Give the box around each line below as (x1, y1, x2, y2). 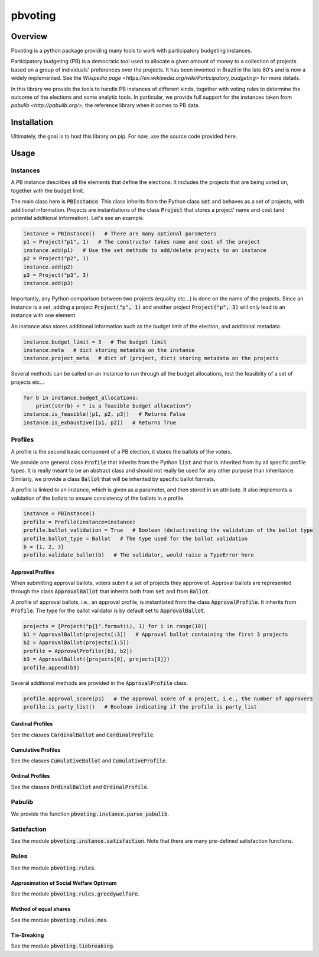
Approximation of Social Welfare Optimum (11, 880, 117, 887)
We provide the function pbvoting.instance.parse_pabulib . (11, 810, 170, 817)
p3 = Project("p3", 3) (23, 271, 89, 278)
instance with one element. (11, 312, 77, 319)
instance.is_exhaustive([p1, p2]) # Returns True (23, 419, 177, 426)
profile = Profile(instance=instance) (23, 518, 136, 525)
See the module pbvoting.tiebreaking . (11, 942, 115, 949)
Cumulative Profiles (11, 746, 61, 754)
